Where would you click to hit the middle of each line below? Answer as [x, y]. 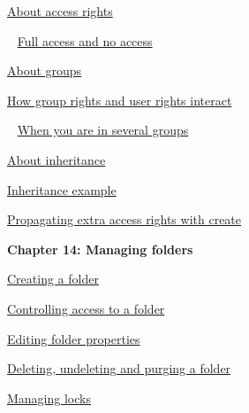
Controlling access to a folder [86, 308]
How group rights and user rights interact [120, 100]
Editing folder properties [74, 338]
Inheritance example [62, 189]
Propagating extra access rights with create [124, 219]
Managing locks [49, 397]
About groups [45, 70]
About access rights [60, 11]
